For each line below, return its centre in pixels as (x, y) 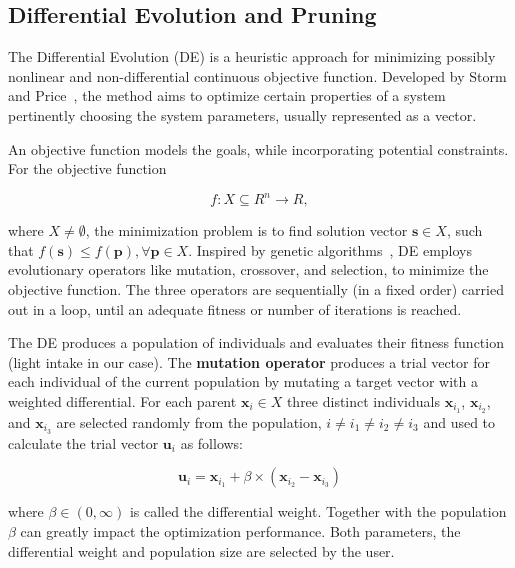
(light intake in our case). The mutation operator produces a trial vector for (249, 361)
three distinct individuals (363, 401)
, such (464, 230)
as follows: (212, 442)
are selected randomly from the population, (189, 421)
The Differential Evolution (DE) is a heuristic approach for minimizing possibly (252, 56)
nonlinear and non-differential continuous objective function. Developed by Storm (257, 75)
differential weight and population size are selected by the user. (201, 550)
